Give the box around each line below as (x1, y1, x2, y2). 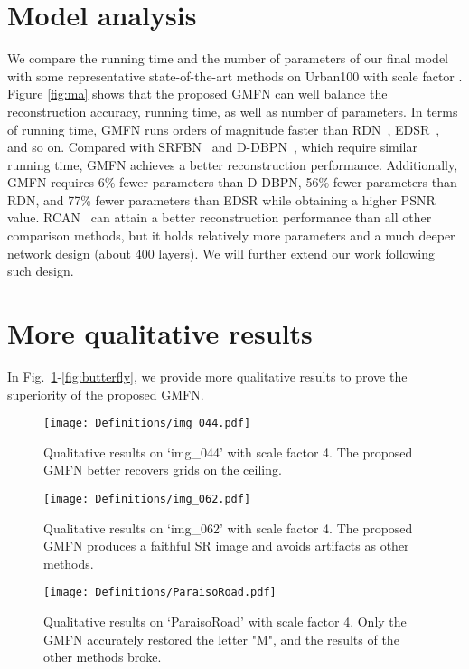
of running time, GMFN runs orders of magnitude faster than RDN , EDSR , (7, 119, 440, 138)
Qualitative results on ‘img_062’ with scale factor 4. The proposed (43, 518, 413, 537)
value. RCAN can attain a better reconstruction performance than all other (7, 208, 432, 227)
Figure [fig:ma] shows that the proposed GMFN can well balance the (7, 84, 388, 103)
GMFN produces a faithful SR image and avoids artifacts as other (43, 536, 409, 555)
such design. (7, 261, 74, 280)
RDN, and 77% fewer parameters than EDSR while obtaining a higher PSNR (7, 190, 436, 209)
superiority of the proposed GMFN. (7, 384, 204, 403)
